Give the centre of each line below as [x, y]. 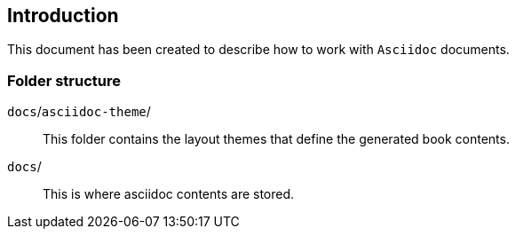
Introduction [63, 16]
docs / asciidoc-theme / [79, 112]
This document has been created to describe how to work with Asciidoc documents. [258, 50]
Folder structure [64, 80]
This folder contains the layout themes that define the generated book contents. [276, 139]
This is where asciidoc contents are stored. [169, 194]
